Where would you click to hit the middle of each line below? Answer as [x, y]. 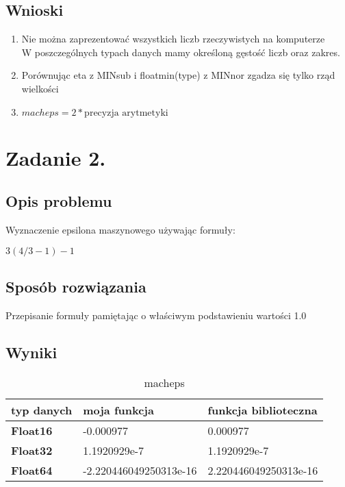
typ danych [42, 410]
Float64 [32, 470]
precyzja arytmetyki [126, 113]
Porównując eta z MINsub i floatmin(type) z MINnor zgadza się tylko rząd [178, 75]
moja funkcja [118, 410]
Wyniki [31, 352]
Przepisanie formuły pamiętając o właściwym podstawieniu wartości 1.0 [156, 315]
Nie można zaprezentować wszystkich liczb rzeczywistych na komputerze [173, 39]
